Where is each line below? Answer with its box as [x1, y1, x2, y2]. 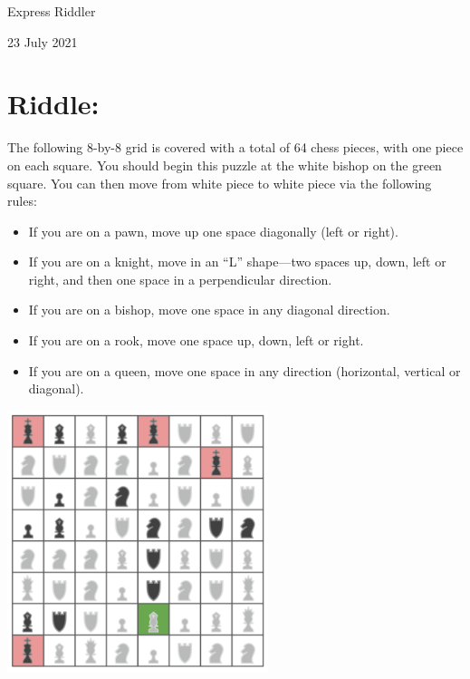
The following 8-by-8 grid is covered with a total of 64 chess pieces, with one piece [7, 138, 464, 157]
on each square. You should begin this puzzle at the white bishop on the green [7, 155, 442, 174]
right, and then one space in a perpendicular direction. [28, 269, 332, 288]
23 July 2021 [7, 32, 78, 51]
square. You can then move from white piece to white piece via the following [7, 173, 432, 192]
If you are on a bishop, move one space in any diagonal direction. [28, 300, 390, 319]
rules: [7, 191, 37, 210]
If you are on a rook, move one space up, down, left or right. [28, 331, 364, 350]
